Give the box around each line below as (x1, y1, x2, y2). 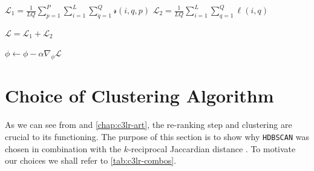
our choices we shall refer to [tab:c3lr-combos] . (5, 154, 177, 167)
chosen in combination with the (5, 142, 122, 155)
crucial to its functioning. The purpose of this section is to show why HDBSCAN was (5, 130, 310, 142)
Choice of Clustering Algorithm (5, 83, 274, 108)
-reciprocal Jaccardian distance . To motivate (128, 142, 296, 155)
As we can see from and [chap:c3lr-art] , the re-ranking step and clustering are (5, 118, 292, 131)
